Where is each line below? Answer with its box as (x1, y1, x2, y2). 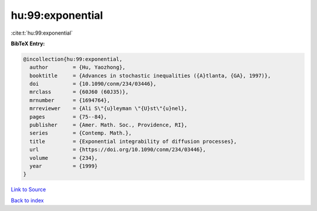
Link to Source (11, 186, 46, 193)
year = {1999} (29, 163, 98, 169)
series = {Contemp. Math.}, (29, 130, 132, 136)
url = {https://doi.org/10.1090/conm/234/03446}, (29, 146, 206, 153)
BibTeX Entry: (11, 40, 45, 47)
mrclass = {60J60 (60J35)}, (29, 89, 129, 95)
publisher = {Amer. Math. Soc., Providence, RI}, (29, 122, 188, 129)
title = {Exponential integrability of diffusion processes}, (29, 138, 237, 145)
